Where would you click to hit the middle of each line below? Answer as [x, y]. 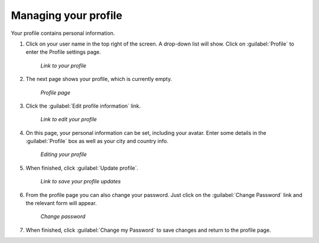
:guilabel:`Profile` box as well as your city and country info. [97, 141]
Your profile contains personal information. [63, 33]
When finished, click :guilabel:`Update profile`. [82, 168]
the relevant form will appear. [61, 203]
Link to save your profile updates [81, 182]
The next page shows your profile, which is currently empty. [99, 79]
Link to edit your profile [69, 119]
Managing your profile [66, 15]
